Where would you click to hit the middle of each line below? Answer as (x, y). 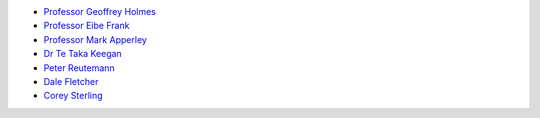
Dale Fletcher (71, 81)
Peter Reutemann (79, 67)
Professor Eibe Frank (86, 26)
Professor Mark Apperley (95, 39)
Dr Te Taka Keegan (82, 54)
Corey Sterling (73, 96)
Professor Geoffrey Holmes (100, 11)
